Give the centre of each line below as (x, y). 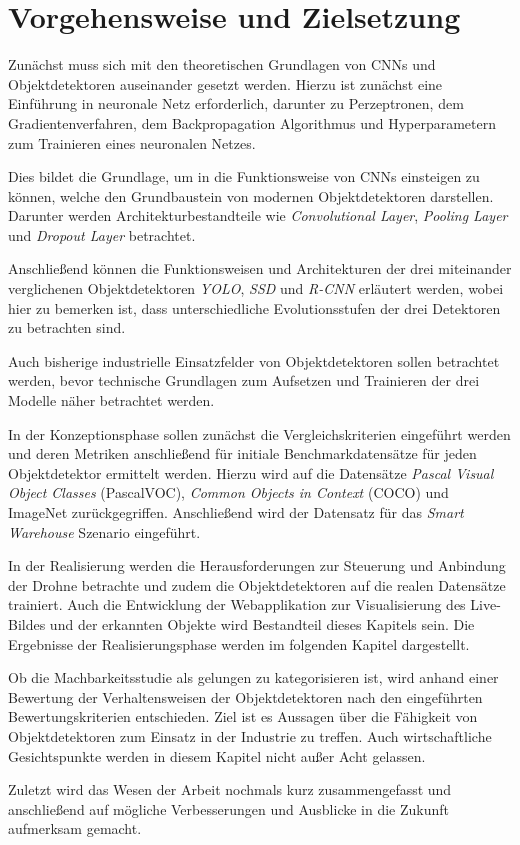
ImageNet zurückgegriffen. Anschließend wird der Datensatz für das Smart (236, 512)
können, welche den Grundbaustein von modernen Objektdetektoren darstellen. (251, 195)
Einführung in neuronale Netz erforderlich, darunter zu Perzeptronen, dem (236, 103)
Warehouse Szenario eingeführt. (104, 531)
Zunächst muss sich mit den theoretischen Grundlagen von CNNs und (222, 64)
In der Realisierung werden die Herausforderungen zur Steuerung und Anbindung (257, 565)
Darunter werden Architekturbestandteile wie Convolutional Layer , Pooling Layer (258, 215)
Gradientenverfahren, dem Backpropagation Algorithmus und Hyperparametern (252, 122)
